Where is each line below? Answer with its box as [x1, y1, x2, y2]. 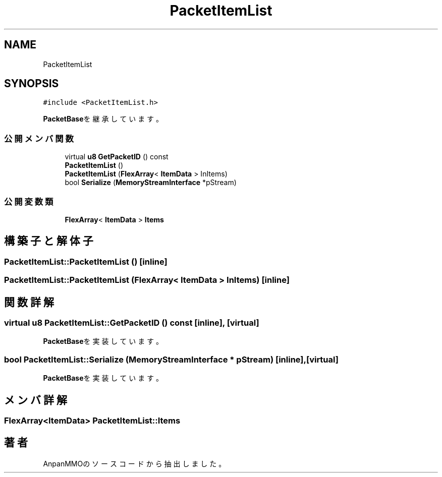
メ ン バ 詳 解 [4, 393, 67, 406]
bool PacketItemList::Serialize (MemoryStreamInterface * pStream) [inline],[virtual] [4, 354, 339, 365]
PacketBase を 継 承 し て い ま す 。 [43, 114, 163, 124]
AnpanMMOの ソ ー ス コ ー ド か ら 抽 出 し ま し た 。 [43, 459, 226, 468]
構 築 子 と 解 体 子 [4, 234, 93, 248]
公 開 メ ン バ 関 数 [4, 133, 74, 144]
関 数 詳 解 [4, 295, 54, 309]
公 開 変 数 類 [4, 196, 53, 207]
